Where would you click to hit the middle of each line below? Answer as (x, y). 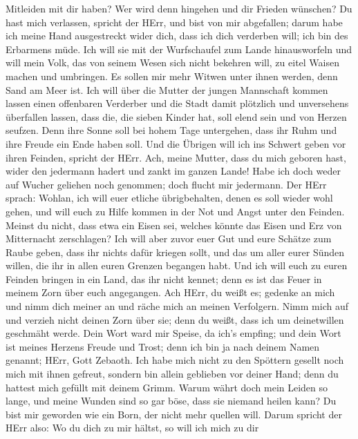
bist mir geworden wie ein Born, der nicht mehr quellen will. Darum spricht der (174, 414)
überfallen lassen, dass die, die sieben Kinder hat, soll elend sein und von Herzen (176, 116)
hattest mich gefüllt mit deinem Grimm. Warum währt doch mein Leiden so (167, 387)
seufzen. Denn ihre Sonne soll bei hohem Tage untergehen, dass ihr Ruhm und (171, 130)
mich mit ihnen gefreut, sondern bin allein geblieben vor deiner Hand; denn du (172, 374)
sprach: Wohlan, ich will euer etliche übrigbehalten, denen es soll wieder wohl (169, 198)
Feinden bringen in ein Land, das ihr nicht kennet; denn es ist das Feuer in (164, 279)
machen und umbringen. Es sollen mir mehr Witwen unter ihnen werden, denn (172, 76)
